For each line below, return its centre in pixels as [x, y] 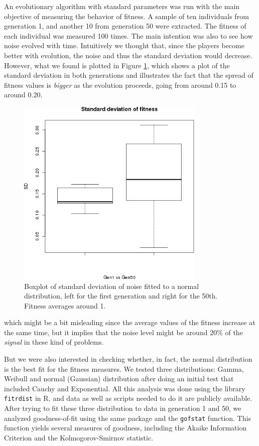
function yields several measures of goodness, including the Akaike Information [125, 428]
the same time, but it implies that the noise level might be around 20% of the [123, 332]
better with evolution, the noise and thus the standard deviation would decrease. [128, 55]
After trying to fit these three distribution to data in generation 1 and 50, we [123, 408]
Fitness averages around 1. [65, 305]
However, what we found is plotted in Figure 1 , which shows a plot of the [117, 65]
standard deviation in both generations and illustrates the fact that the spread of [129, 75]
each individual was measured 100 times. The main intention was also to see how [128, 35]
